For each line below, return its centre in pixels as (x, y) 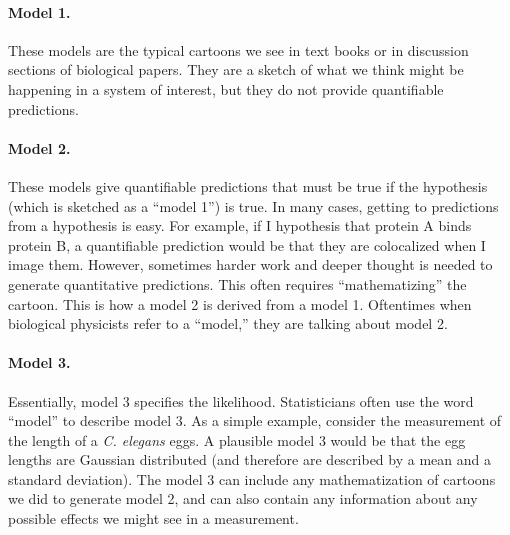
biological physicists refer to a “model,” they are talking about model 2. (228, 323)
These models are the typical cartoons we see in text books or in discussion (238, 49)
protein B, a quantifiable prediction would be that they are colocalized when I (247, 244)
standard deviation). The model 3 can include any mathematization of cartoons (252, 478)
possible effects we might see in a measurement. (153, 518)
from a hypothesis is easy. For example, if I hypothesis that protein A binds (240, 225)
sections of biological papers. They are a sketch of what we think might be (236, 69)
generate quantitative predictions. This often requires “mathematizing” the (237, 283)
